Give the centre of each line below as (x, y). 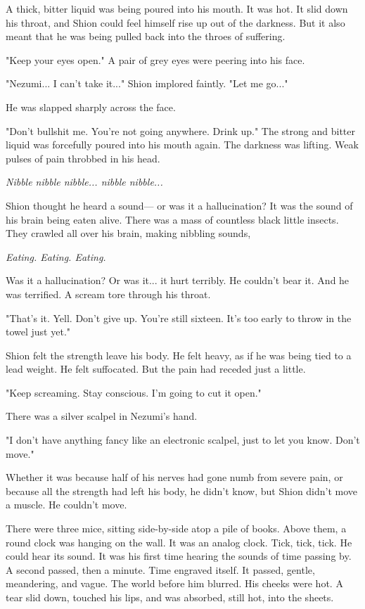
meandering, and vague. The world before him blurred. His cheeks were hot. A (174, 583)
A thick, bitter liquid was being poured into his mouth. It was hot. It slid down (177, 8)
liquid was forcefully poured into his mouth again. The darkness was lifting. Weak (182, 145)
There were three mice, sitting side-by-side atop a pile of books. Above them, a (176, 528)
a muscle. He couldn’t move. (66, 505)
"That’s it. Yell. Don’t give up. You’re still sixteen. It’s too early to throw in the (179, 318)
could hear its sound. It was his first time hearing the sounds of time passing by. (179, 556)
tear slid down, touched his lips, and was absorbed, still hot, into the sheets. (170, 597)
